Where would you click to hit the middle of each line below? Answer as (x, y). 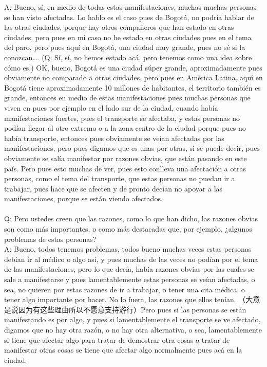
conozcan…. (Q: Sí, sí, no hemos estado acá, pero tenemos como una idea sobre (128, 57)
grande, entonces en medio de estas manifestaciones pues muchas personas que (127, 98)
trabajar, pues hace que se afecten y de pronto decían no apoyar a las (113, 188)
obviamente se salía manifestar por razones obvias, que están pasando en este (126, 158)
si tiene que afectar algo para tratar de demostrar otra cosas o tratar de (117, 339)
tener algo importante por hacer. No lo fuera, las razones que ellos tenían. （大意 (132, 299)
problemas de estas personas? (50, 239)
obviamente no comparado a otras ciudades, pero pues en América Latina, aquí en (133, 77)
